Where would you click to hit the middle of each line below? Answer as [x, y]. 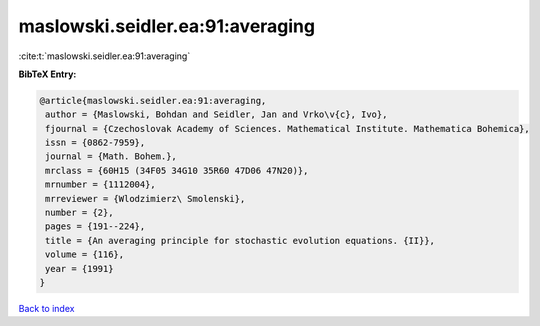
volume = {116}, [85, 254]
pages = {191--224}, [95, 226]
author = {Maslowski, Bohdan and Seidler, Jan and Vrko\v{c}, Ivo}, [216, 114]
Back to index [46, 308]
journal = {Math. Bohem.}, [111, 156]
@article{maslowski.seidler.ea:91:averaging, [153, 100]
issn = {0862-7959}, [95, 143]
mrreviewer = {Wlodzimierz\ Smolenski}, [145, 198]
